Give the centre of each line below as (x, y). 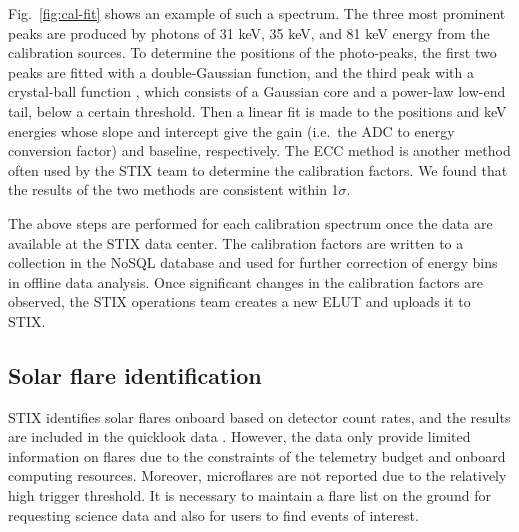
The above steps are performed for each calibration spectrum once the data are (250, 222)
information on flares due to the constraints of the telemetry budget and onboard (257, 455)
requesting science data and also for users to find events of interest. (213, 514)
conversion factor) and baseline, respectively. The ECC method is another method (259, 150)
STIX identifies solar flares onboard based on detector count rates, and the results (259, 416)
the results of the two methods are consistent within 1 (173, 189)
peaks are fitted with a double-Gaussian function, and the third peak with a (241, 71)
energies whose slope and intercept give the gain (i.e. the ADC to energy (231, 130)
